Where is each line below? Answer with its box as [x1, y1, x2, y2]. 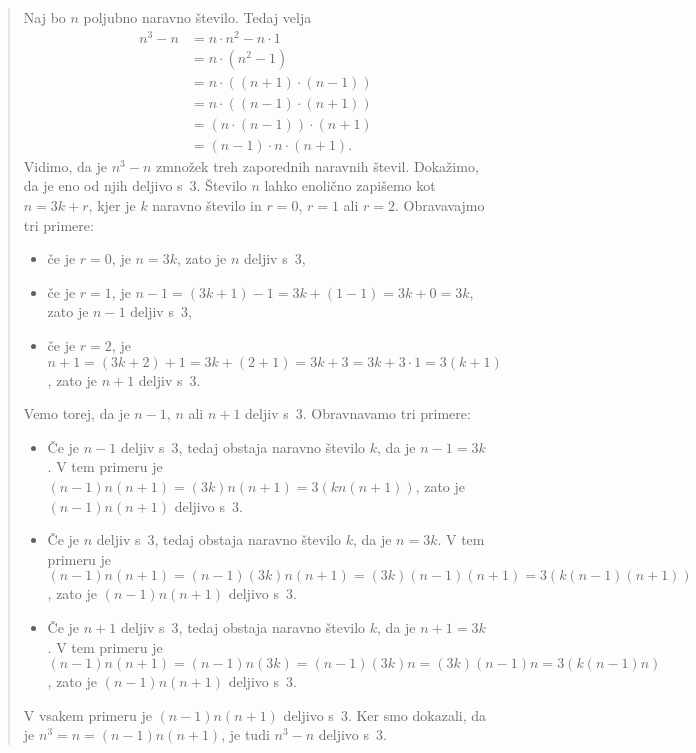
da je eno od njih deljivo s [23, 175, 183, 196]
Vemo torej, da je [23, 403, 130, 424]
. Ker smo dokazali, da [347, 704, 487, 725]
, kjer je [88, 195, 136, 216]
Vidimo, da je [23, 155, 108, 176]
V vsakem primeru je [23, 704, 152, 725]
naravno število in [152, 195, 262, 216]
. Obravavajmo [395, 195, 485, 216]
